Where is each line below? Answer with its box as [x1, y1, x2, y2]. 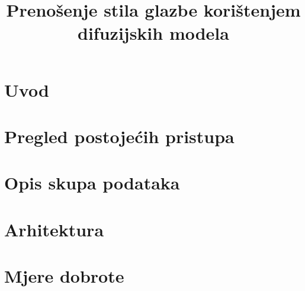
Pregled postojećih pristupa [4, 124, 235, 148]
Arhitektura [4, 217, 104, 241]
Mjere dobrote [4, 264, 124, 288]
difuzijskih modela [78, 21, 229, 45]
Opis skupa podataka [4, 170, 180, 195]
